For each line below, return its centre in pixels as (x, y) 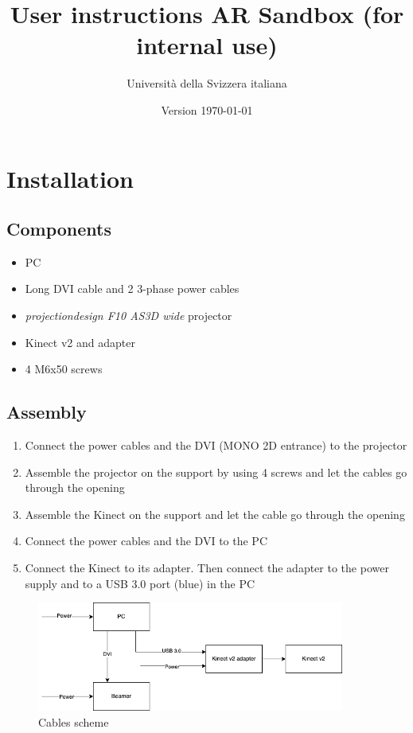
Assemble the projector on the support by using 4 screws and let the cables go (216, 472)
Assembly (47, 412)
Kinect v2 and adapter (80, 342)
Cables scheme (74, 721)
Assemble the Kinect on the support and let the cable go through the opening (215, 514)
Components (59, 229)
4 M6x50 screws (64, 369)
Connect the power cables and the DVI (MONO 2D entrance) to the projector (216, 445)
